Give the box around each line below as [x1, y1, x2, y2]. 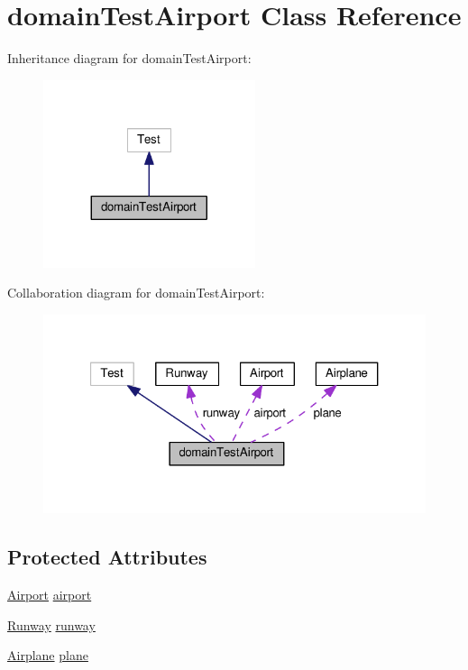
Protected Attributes [7, 543, 207, 571]
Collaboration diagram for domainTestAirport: [7, 283, 265, 302]
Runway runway [7, 615, 96, 634]
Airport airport [7, 585, 92, 604]
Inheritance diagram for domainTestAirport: [7, 49, 252, 68]
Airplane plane [7, 646, 88, 665]
